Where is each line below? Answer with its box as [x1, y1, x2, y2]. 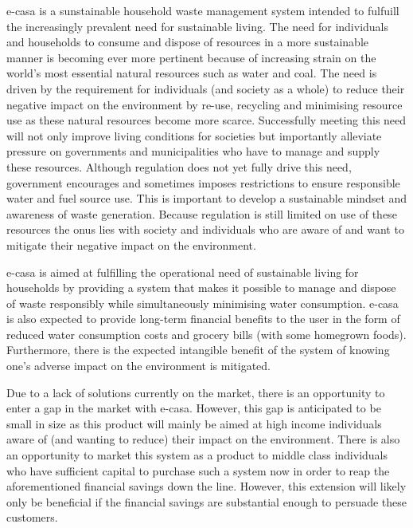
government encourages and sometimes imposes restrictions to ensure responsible [6, 174, 400, 191]
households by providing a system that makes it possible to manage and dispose [6, 279, 396, 296]
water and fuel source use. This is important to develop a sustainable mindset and [6, 190, 407, 207]
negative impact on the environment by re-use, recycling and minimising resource [6, 96, 403, 112]
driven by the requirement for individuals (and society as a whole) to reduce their [6, 80, 405, 97]
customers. [6, 509, 58, 526]
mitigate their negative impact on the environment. [6, 236, 256, 253]
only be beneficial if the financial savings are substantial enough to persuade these [6, 493, 407, 510]
